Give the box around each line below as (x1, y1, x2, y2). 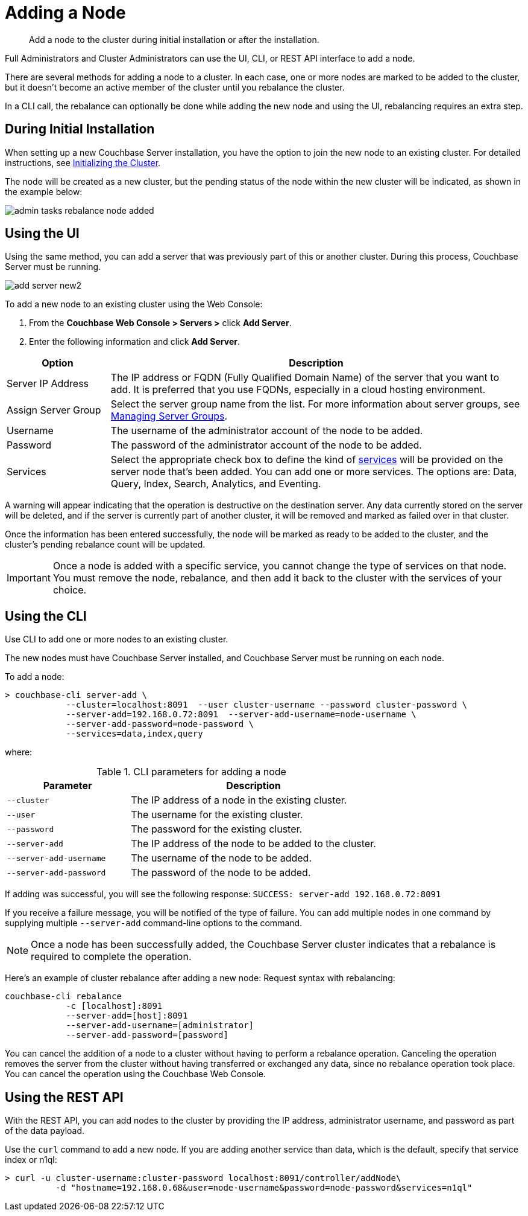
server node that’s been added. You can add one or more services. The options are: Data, (110, 466, 517, 478)
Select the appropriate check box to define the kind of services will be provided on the (110, 453, 503, 466)
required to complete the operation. (31, 950, 192, 963)
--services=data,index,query (66, 729, 203, 739)
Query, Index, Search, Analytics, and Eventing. (110, 478, 321, 490)
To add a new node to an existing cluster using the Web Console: (5, 299, 263, 310)
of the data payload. (5, 1125, 85, 1136)
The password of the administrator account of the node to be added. (110, 439, 422, 452)
